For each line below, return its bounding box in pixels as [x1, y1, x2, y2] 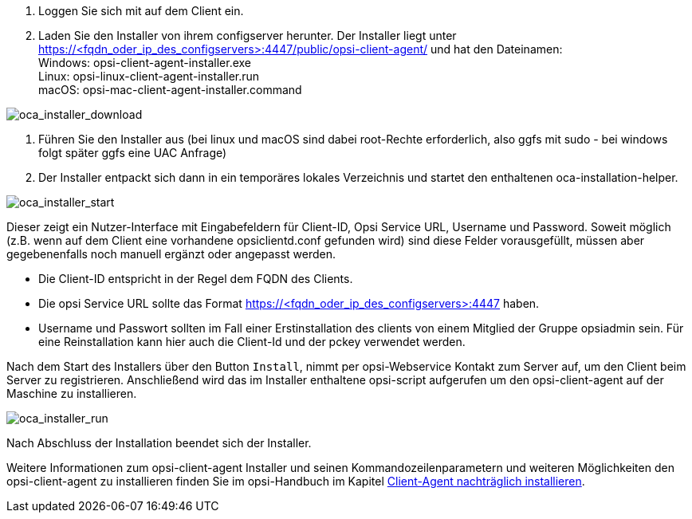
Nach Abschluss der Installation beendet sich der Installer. [6, 436, 312, 450]
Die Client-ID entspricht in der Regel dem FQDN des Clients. [38, 272, 353, 285]
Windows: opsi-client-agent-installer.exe [38, 56, 252, 69]
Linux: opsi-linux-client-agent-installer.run [38, 69, 260, 83]
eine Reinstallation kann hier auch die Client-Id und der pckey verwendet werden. [38, 335, 466, 348]
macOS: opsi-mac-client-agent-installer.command [38, 83, 302, 96]
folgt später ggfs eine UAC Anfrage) [38, 146, 227, 159]
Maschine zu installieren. [6, 387, 137, 400]
